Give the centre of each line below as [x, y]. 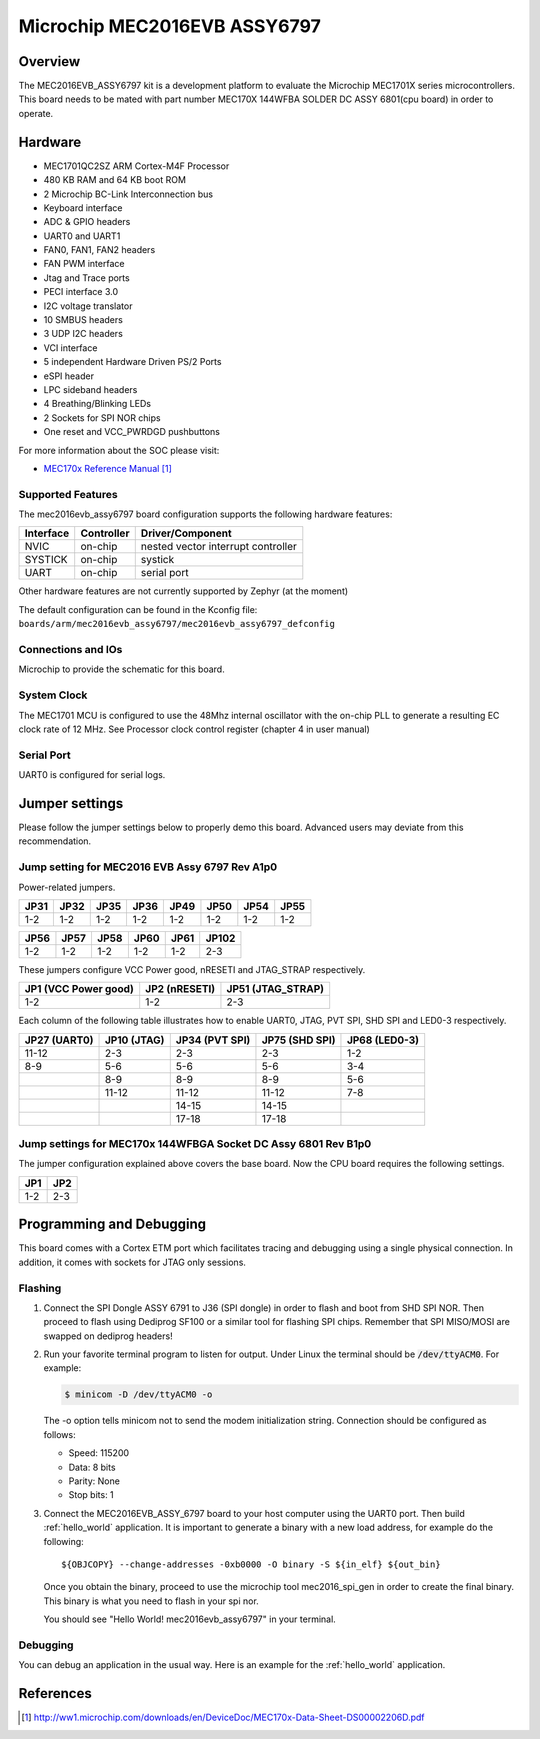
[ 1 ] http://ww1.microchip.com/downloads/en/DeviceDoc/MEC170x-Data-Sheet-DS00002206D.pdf [223, 1717]
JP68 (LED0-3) [383, 1040]
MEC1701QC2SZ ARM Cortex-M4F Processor [136, 166]
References [55, 1693]
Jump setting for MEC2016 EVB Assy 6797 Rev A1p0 [148, 867]
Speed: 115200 [99, 1453]
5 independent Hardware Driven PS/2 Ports [132, 362]
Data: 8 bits [92, 1467]
